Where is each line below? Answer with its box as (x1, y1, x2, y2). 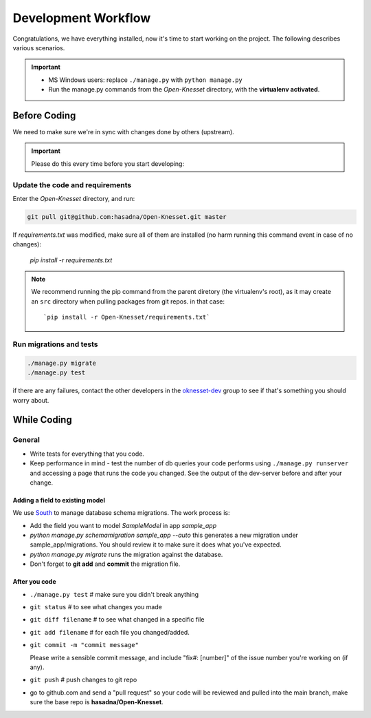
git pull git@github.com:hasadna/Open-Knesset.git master (27, 213, 227, 220)
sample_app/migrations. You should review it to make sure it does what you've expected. (30, 540, 282, 549)
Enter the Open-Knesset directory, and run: (12, 194, 135, 202)
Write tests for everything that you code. (30, 450, 144, 458)
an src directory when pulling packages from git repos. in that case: (31, 297, 225, 306)
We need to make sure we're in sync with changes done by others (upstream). (12, 128, 235, 136)
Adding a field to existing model (12, 496, 106, 504)
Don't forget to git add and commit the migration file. (30, 560, 181, 568)
